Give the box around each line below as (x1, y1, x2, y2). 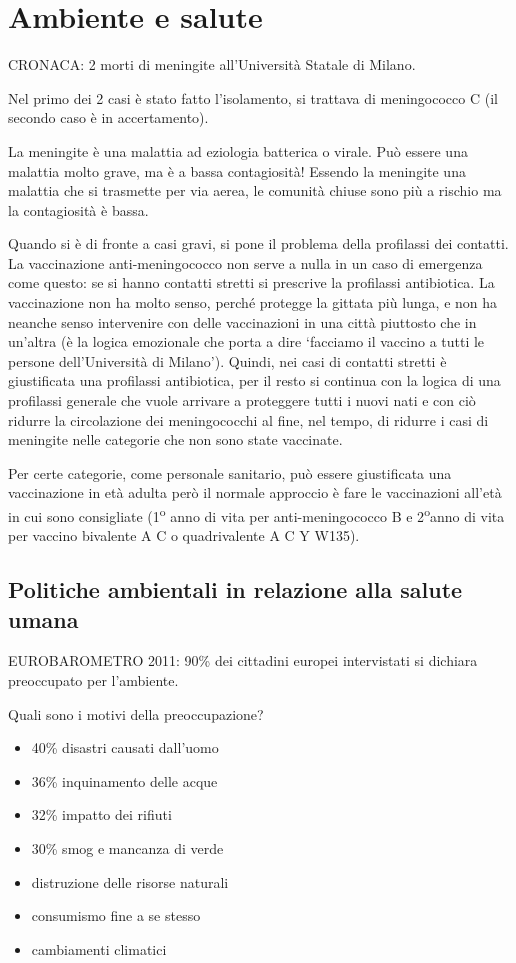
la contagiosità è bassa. (8, 199, 149, 220)
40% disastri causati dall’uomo (31, 737, 219, 758)
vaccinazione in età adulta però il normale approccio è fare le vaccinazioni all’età (8, 482, 502, 503)
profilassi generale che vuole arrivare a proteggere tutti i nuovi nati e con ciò (8, 390, 476, 411)
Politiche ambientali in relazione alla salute (8, 574, 463, 605)
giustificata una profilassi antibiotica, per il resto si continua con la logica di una (8, 370, 501, 391)
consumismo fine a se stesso (31, 905, 201, 926)
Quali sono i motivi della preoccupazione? (8, 703, 264, 724)
